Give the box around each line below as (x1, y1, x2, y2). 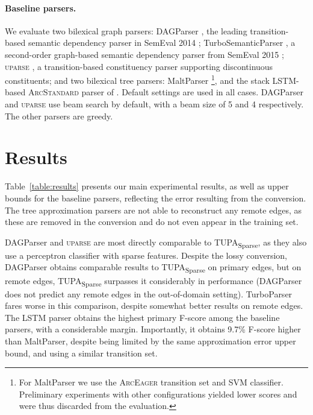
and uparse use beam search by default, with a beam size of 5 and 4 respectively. (5, 98, 304, 110)
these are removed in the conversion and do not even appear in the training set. (5, 215, 299, 228)
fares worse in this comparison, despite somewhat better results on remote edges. (5, 299, 303, 312)
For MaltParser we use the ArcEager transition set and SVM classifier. (19, 376, 284, 388)
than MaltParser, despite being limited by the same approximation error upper (5, 335, 296, 347)
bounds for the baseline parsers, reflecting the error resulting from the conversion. (5, 191, 306, 204)
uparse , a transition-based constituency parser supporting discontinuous (5, 60, 273, 72)
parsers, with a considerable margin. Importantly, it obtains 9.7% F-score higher (5, 323, 301, 335)
